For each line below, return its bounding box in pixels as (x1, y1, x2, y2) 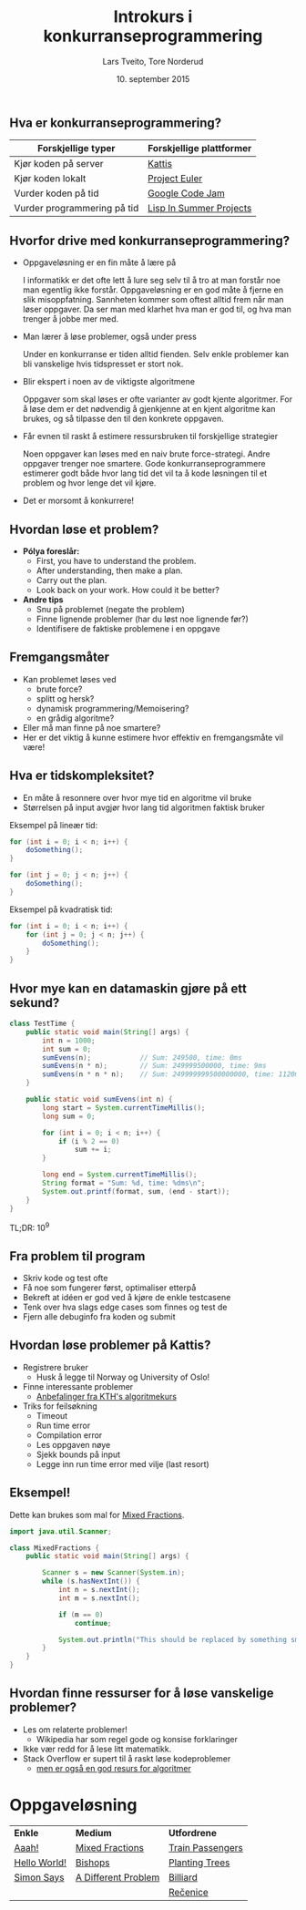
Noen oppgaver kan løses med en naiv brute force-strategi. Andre (22, 448, 270, 459)
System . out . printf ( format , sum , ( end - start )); (42, 1186, 230, 1196)
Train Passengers (168, 1841, 243, 1854)
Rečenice (168, 1885, 209, 1898)
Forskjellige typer (37, 142, 116, 155)
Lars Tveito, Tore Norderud (102, 56, 204, 67)
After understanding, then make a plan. (36, 565, 184, 576)
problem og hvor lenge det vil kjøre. (22, 477, 157, 488)
